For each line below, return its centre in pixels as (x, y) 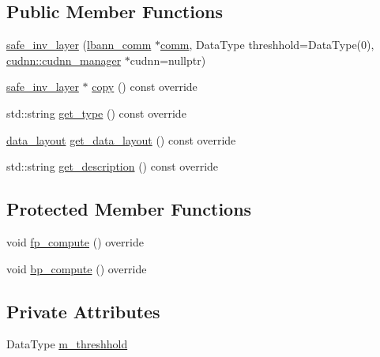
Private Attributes (83, 311)
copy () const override (145, 86)
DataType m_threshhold (67, 344)
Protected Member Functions (129, 209)
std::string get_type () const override (96, 113)
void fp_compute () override (75, 241)
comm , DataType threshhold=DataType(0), (267, 45)
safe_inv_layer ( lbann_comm (79, 45)
